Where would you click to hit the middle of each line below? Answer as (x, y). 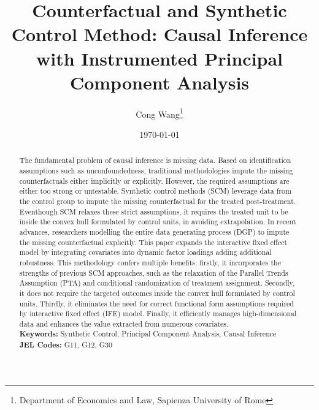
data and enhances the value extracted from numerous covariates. (124, 323)
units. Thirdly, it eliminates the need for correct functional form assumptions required (156, 303)
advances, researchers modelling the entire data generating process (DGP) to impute (154, 231)
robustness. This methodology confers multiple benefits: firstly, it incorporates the (150, 262)
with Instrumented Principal (159, 58)
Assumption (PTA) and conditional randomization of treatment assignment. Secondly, (157, 283)
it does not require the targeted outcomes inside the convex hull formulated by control (157, 293)
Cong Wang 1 (159, 113)
